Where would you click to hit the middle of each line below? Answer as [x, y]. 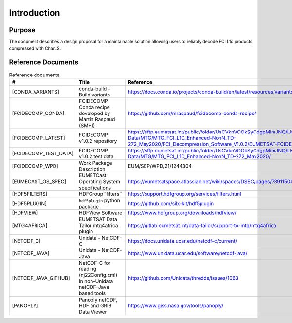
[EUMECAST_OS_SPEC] [39, 181]
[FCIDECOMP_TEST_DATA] [43, 153]
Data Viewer [93, 312]
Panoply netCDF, [98, 300]
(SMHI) [87, 125]
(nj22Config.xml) [98, 275]
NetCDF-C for [95, 263]
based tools [92, 293]
